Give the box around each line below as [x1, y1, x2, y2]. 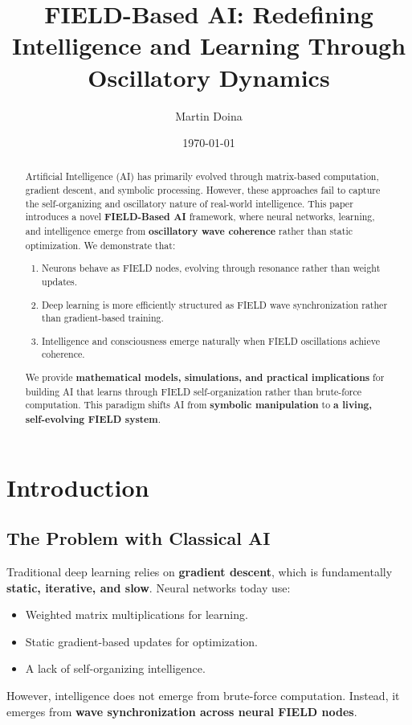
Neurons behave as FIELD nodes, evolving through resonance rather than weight [42, 261, 381, 275]
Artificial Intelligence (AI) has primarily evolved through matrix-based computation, [25, 170, 379, 183]
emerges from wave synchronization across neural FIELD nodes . [6, 702, 357, 719]
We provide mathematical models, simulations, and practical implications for [25, 370, 385, 384]
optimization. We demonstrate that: [25, 238, 176, 252]
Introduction [6, 470, 149, 503]
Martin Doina [175, 107, 243, 124]
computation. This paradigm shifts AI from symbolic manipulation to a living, [25, 398, 373, 412]
